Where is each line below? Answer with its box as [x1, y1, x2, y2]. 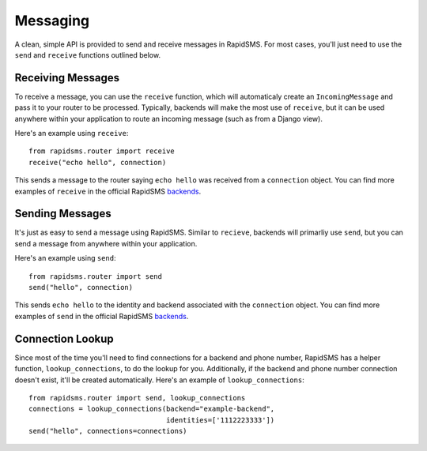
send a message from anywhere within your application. [14, 239, 198, 248]
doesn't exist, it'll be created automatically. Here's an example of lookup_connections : [14, 375, 304, 385]
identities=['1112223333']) [166, 415, 275, 424]
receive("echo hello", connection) [28, 158, 167, 167]
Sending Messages [14, 207, 111, 220]
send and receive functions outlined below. [14, 50, 161, 59]
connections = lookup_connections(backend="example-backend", [28, 404, 275, 414]
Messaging [14, 12, 90, 29]
